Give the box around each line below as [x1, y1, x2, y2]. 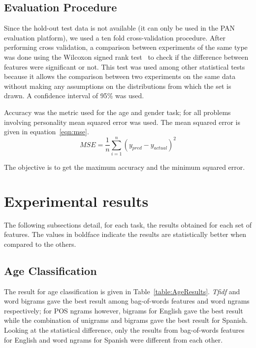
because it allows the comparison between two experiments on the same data [4, 71, 236, 81]
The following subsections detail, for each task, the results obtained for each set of [4, 219, 252, 230]
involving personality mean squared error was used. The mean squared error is [4, 116, 240, 127]
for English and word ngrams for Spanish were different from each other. [4, 334, 223, 345]
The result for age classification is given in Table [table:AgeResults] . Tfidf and [4, 286, 240, 296]
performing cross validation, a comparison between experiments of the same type [4, 42, 248, 52]
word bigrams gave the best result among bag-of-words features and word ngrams [4, 296, 250, 306]
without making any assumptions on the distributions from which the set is [4, 80, 231, 91]
